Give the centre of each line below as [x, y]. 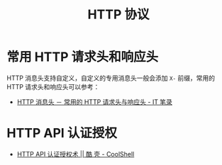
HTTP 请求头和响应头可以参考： [53, 86]
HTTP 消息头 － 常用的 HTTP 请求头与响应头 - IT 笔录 [95, 102]
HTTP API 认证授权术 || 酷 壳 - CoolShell [76, 154]
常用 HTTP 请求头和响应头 [83, 57]
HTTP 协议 [118, 15]
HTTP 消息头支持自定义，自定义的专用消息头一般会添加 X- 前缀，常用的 [111, 78]
